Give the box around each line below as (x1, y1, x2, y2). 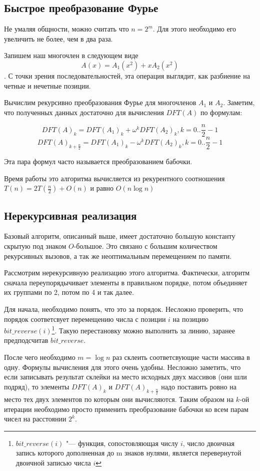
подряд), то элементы (4, 381, 69, 391)
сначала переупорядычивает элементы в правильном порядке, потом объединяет (4, 277, 247, 287)
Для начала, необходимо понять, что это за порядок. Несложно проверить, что (4, 304, 243, 314)
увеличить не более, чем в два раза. (4, 33, 113, 44)
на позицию (172, 313, 208, 324)
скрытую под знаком (4, 241, 66, 251)
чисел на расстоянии (4, 413, 66, 424)
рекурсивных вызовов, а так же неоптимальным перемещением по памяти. (4, 250, 232, 261)
